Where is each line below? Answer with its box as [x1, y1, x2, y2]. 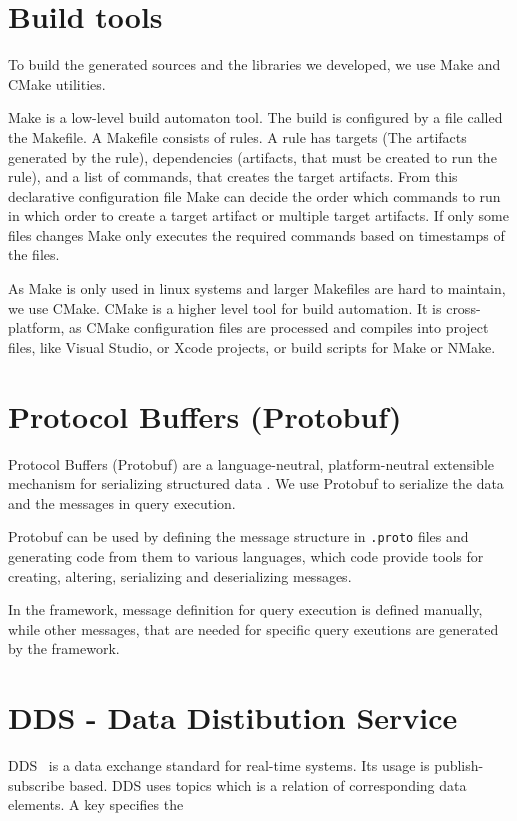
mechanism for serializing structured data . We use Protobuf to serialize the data [8, 473, 504, 494]
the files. [8, 244, 60, 265]
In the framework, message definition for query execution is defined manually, [8, 599, 483, 620]
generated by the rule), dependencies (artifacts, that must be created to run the [8, 146, 497, 167]
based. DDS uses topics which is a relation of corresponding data [69, 774, 467, 795]
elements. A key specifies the [8, 794, 184, 815]
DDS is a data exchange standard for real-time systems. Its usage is [8, 755, 430, 776]
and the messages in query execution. [8, 492, 236, 513]
